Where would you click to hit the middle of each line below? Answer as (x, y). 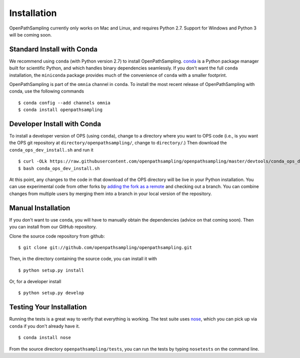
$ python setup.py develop (51, 293)
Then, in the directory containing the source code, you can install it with (83, 259)
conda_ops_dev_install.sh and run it (51, 149)
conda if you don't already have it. (44, 326)
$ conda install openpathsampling (60, 110)
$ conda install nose (44, 338)
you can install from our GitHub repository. (53, 227)
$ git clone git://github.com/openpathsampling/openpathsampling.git (105, 247)
